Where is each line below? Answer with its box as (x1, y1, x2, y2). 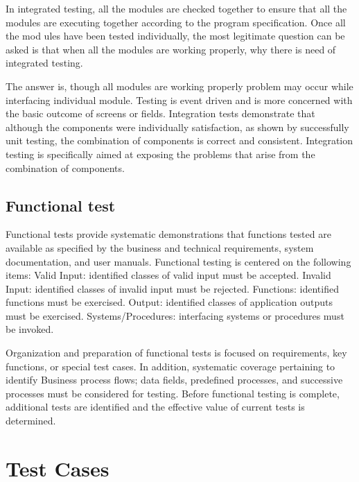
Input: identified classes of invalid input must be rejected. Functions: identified (6, 281, 339, 295)
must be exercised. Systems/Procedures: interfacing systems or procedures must (6, 308, 344, 322)
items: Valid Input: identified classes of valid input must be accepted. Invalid (6, 268, 331, 282)
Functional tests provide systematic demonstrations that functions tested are (6, 227, 331, 241)
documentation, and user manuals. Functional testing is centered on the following (6, 254, 351, 268)
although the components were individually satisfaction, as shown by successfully (6, 119, 349, 134)
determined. (6, 413, 56, 428)
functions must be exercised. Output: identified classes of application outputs (6, 295, 333, 309)
